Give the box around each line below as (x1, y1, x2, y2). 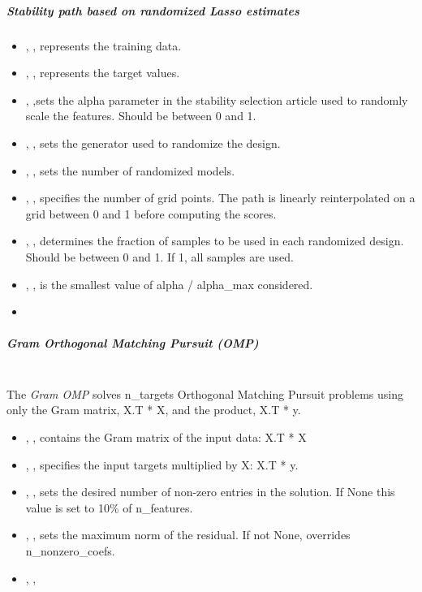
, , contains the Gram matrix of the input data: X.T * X (25, 429, 307, 446)
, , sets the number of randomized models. (25, 162, 235, 179)
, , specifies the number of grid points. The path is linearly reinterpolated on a (25, 189, 416, 206)
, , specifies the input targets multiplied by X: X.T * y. (25, 456, 299, 473)
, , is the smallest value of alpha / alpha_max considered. (25, 275, 313, 292)
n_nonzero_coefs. (25, 542, 115, 559)
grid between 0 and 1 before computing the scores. (25, 205, 277, 222)
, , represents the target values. (25, 64, 180, 81)
